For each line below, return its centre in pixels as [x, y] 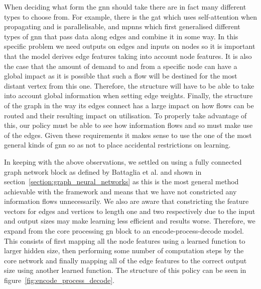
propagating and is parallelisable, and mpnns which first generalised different [122, 26]
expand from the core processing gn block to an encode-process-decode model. [124, 231]
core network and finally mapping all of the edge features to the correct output [125, 260]
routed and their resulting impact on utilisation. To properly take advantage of [125, 115]
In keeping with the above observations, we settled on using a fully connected [123, 161]
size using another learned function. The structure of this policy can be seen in [125, 270]
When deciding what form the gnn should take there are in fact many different [125, 7]
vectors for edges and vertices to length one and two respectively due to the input [130, 211]
